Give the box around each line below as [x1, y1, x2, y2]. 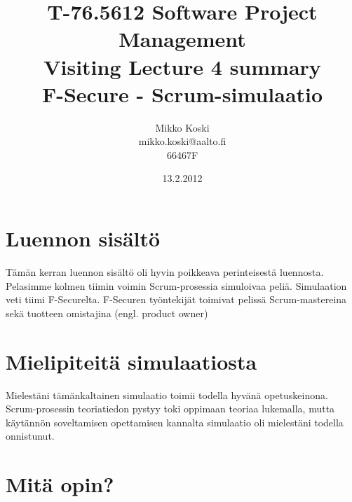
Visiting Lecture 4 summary [43, 52, 321, 81]
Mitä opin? [6, 470, 114, 498]
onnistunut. [6, 428, 55, 443]
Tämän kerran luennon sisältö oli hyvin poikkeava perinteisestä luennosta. [6, 265, 324, 279]
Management [119, 25, 246, 53]
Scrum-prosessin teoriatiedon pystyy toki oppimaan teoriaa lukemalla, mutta [6, 401, 335, 416]
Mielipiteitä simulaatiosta [6, 347, 257, 375]
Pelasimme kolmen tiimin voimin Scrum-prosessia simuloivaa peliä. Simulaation [6, 278, 347, 293]
